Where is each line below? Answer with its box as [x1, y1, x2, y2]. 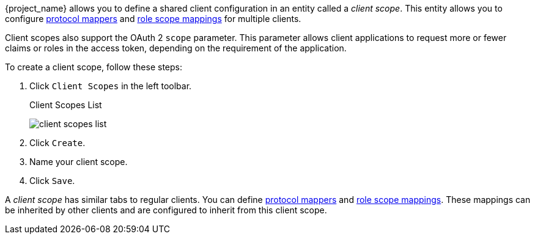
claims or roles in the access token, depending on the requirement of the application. [5, 43, 347, 53]
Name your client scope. [29, 156, 128, 167]
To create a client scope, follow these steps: [5, 62, 183, 72]
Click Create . [29, 138, 86, 148]
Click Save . [29, 175, 75, 186]
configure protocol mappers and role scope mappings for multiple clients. [5, 13, 301, 24]
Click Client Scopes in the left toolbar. [29, 81, 192, 91]
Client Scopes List [29, 100, 102, 110]
